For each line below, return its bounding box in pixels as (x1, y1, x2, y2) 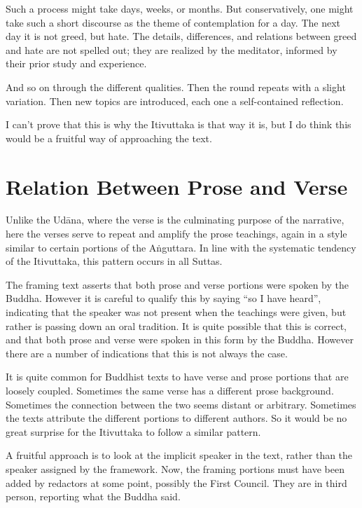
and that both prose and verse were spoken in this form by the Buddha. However (6, 332, 354, 347)
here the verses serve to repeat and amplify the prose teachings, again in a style (6, 226, 347, 241)
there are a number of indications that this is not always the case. (6, 345, 288, 360)
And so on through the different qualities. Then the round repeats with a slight (6, 79, 346, 94)
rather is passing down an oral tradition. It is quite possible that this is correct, (6, 318, 347, 333)
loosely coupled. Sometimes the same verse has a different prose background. (6, 383, 334, 397)
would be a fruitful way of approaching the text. (6, 130, 212, 145)
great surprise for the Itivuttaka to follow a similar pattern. (6, 424, 261, 439)
